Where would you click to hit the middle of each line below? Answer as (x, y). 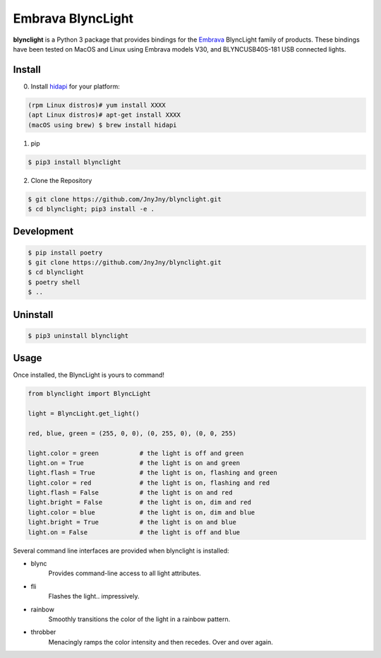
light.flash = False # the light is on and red (130, 493)
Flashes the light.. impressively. (94, 597)
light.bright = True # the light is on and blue (132, 522)
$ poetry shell (54, 282)
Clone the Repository (61, 180)
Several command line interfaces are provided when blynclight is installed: (121, 551)
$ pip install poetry (65, 252)
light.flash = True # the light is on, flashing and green (153, 473)
